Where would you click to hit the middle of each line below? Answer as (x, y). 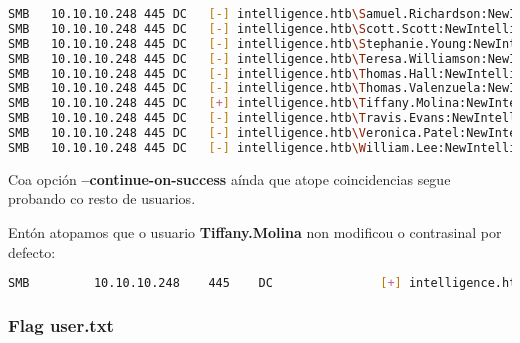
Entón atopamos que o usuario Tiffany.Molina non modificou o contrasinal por (255, 231)
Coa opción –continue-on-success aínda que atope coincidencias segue (229, 178)
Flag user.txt (61, 324)
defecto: (32, 251)
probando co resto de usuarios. (102, 198)
